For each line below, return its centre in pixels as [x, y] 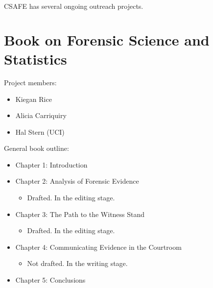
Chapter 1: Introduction [51, 164]
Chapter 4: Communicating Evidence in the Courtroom [98, 247]
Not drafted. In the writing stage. [77, 263]
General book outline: [36, 148]
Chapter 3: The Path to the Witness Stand [80, 214]
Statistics [35, 59]
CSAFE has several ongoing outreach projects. [74, 6]
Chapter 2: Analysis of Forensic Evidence [77, 181]
